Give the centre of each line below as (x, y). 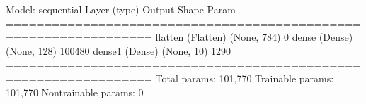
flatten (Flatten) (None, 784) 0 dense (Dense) (254, 37)
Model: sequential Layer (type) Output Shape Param (121, 9)
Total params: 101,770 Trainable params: (245, 78)
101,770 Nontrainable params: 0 (75, 92)
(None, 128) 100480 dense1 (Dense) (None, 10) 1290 (119, 50)
